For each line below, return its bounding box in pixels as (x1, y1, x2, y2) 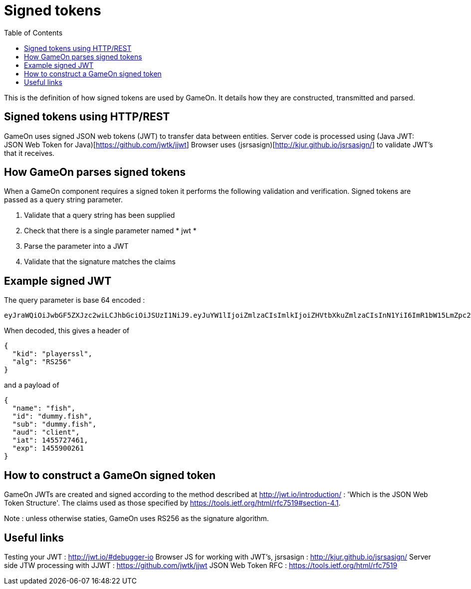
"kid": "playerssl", (12, 350, 93, 358)
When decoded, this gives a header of (4, 326, 130, 335)
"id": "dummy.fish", (12, 412, 93, 421)
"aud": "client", (12, 428, 80, 437)
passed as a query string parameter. (4, 195, 123, 204)
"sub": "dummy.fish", (12, 420, 97, 429)
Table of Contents (4, 28, 63, 37)
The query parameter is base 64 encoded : (4, 296, 145, 305)
